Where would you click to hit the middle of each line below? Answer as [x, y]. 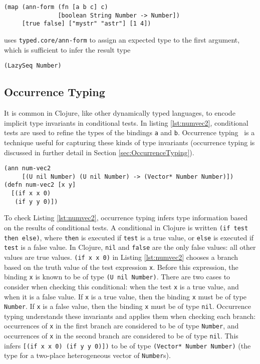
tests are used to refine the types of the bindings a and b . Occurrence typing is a [129, 132]
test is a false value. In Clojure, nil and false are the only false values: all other [130, 247]
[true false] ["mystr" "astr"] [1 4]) [86, 24]
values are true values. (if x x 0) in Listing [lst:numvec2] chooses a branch [121, 257]
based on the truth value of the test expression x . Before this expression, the [121, 267]
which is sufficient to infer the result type [67, 49]
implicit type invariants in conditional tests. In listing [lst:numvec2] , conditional [126, 122]
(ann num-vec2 [28, 168]
